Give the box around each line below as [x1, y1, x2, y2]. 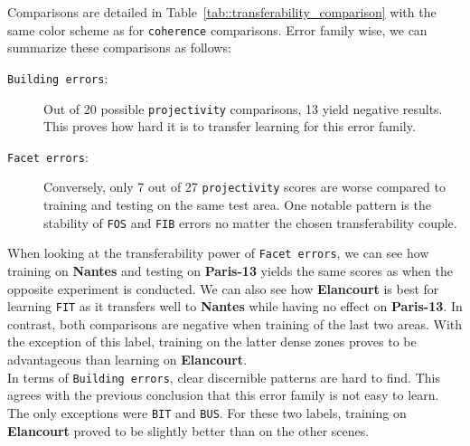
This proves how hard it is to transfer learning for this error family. [43, 117, 416, 136]
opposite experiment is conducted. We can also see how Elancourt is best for [7, 279, 439, 298]
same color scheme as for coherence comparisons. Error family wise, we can [7, 20, 428, 39]
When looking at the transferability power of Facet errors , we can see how [7, 243, 429, 262]
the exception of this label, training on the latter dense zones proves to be [7, 332, 417, 351]
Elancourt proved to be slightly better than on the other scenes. [7, 421, 370, 440]
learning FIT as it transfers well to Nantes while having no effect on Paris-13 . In [7, 297, 463, 316]
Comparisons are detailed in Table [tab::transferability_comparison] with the [7, 3, 437, 21]
